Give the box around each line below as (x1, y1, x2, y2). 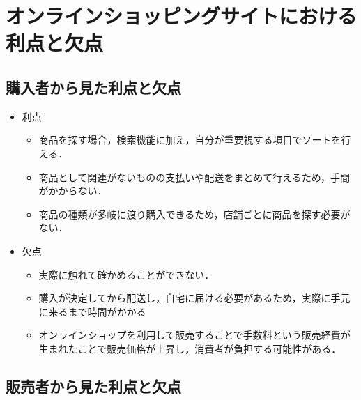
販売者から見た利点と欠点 (6, 375, 181, 397)
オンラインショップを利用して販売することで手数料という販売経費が (38, 328, 351, 342)
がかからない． (38, 183, 107, 198)
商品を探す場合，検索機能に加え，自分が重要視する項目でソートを (38, 132, 341, 147)
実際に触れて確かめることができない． (38, 267, 215, 282)
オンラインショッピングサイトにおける (6, 1, 358, 30)
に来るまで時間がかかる (38, 304, 146, 318)
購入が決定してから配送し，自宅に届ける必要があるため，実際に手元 (38, 291, 351, 305)
